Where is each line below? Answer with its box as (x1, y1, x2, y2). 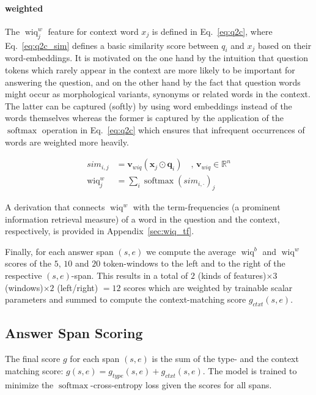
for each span (70, 352, 120, 365)
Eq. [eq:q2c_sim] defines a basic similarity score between (5, 39, 219, 51)
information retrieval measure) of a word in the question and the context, (5, 212, 280, 225)
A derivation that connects (5, 201, 105, 213)
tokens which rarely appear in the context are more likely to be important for (5, 63, 295, 76)
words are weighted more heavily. (5, 135, 129, 148)
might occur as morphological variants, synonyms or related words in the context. (5, 87, 310, 100)
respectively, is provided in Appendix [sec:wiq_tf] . (5, 224, 194, 237)
